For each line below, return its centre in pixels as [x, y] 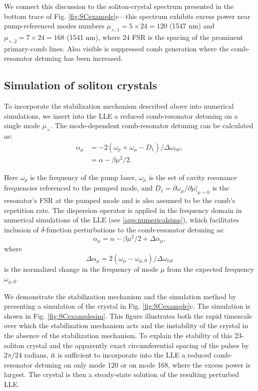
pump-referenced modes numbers [54, 26]
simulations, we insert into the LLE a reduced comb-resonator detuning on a [121, 115]
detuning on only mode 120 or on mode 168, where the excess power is [142, 364]
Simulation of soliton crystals [81, 85]
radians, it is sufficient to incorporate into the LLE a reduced [118, 355]
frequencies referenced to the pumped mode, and [78, 188]
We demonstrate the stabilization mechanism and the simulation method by [120, 296]
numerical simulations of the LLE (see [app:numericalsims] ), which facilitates [122, 220]
